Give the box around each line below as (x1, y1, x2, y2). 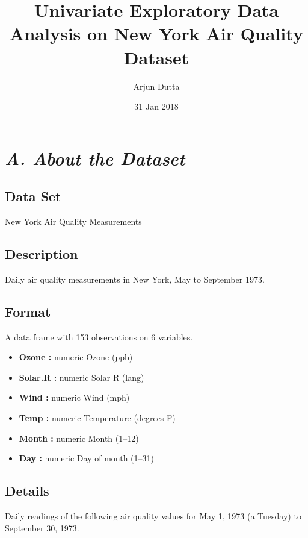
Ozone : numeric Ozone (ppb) (19, 351, 133, 363)
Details (5, 481, 49, 500)
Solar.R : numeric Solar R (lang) (19, 371, 144, 383)
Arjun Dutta (133, 80, 180, 92)
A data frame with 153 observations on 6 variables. (5, 330, 193, 343)
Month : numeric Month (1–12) (19, 431, 139, 444)
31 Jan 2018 (134, 100, 179, 113)
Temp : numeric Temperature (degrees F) (19, 411, 176, 424)
